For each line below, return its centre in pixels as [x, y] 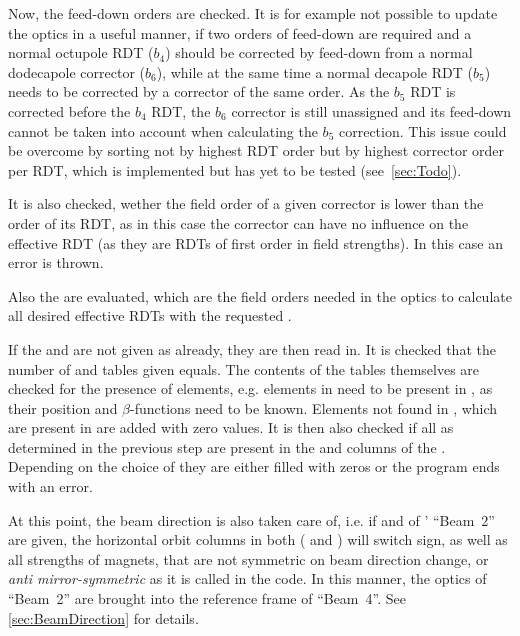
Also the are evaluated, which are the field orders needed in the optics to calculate [260, 295]
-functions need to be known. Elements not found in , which [314, 407]
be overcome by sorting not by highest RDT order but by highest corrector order [256, 150]
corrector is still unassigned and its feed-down [371, 110]
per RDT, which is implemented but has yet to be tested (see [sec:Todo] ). [235, 169]
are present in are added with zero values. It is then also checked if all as [231, 427]
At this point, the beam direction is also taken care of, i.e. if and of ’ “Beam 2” [251, 519]
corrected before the [69, 110]
